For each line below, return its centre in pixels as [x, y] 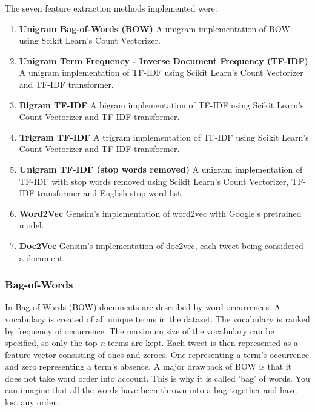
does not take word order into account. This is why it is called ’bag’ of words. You [157, 378]
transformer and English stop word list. [110, 193]
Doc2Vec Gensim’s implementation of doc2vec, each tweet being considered [161, 245]
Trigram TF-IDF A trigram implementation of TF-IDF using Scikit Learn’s [164, 137]
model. [31, 225]
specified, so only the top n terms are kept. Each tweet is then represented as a [151, 343]
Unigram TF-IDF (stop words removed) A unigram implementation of [161, 169]
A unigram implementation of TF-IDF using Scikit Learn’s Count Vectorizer [161, 72]
